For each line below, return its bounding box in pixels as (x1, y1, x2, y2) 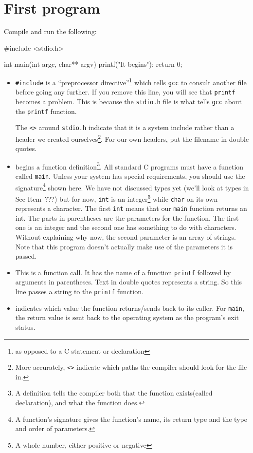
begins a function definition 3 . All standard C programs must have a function (15, 160, 244, 171)
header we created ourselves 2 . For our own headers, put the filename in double (15, 132, 249, 144)
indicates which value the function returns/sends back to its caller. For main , (15, 302, 244, 313)
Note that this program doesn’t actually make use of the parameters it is (15, 241, 233, 251)
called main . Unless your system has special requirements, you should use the (15, 170, 245, 181)
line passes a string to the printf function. (15, 286, 144, 297)
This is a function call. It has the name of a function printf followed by (15, 267, 231, 277)
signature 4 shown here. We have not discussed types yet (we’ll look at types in (15, 181, 249, 192)
